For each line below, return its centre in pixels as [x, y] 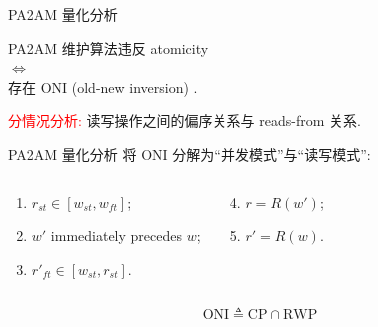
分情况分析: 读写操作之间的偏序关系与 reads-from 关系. [184, 120]
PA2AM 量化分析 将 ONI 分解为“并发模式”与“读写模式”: [189, 153]
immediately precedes [116, 235]
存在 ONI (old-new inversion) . [103, 86]
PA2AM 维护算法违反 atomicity [108, 47]
